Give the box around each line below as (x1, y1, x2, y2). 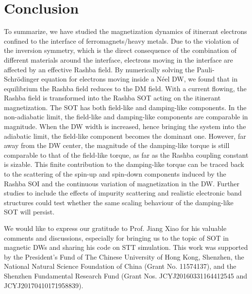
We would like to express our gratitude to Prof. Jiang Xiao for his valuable (4, 223, 227, 233)
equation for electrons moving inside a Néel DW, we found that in (41, 74, 238, 84)
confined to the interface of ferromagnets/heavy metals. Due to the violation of (4, 35, 239, 46)
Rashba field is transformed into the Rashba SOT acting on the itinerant (4, 93, 221, 103)
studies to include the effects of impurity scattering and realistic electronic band (4, 188, 242, 198)
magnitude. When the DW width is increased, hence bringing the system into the (4, 121, 246, 131)
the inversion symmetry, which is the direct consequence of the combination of (4, 45, 237, 55)
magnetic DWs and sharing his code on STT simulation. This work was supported (4, 242, 248, 252)
